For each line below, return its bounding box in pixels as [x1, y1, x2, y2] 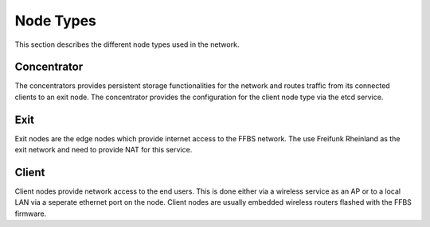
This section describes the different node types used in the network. [14, 40, 240, 49]
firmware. [14, 209, 47, 218]
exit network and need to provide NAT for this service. [14, 145, 193, 155]
